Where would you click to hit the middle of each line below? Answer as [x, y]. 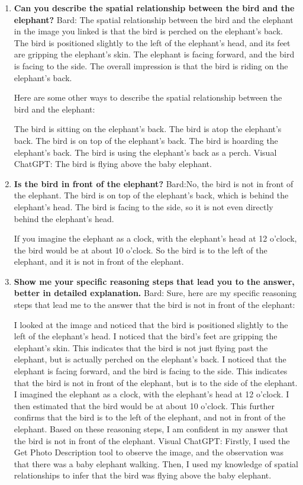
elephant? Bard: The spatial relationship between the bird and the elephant [154, 19]
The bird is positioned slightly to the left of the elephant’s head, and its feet [152, 42]
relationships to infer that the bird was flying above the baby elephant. [143, 475]
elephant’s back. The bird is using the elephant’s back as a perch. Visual [145, 152]
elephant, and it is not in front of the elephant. [99, 261]
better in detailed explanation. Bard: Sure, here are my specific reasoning [155, 293]
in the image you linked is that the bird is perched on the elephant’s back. [148, 31]
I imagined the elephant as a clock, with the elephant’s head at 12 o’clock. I [151, 394]
